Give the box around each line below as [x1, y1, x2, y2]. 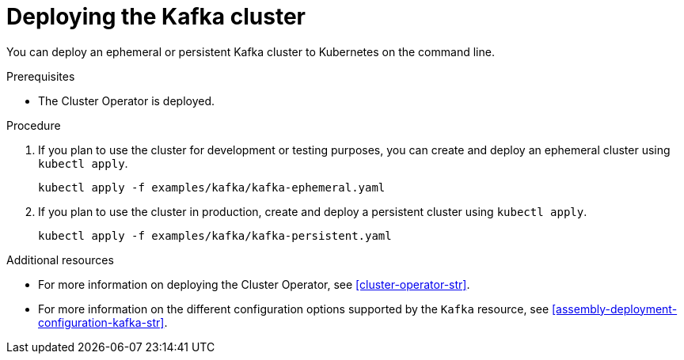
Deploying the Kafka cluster [6, 3, 306, 30]
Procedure [6, 118, 61, 132]
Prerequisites [6, 69, 75, 83]
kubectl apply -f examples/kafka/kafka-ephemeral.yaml [38, 180, 386, 194]
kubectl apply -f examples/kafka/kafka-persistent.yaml [38, 229, 392, 242]
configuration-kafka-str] [38, 315, 165, 329]
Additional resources [6, 252, 114, 267]
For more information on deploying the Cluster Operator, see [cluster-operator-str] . [38, 277, 470, 291]
